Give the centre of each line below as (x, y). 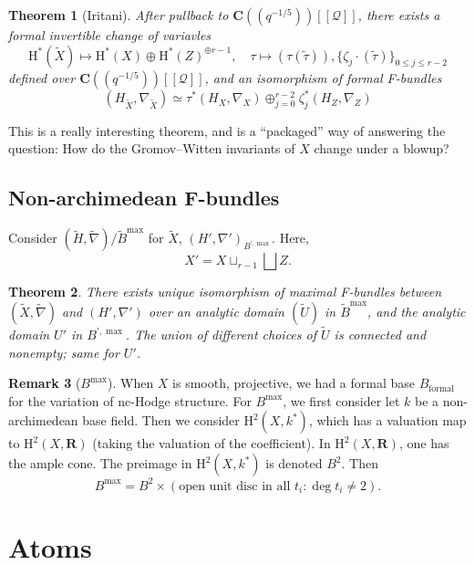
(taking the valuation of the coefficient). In (212, 443)
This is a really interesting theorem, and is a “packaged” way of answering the (227, 130)
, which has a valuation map (387, 420)
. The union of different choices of (221, 335)
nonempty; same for (64, 352)
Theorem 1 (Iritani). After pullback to (119, 15)
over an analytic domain (216, 311)
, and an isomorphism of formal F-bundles (323, 77)
